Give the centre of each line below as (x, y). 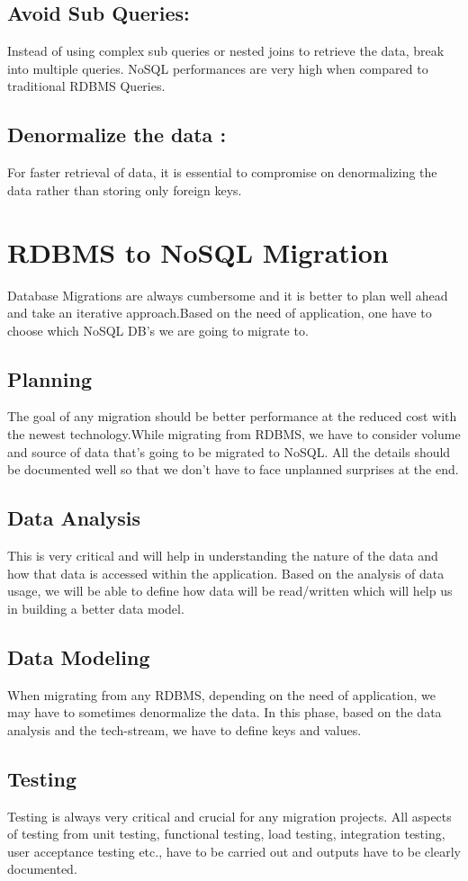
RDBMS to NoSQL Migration (198, 252)
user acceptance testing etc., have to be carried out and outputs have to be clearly (234, 851)
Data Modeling (79, 656)
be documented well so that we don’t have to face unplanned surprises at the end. (233, 469)
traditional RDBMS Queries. (86, 86)
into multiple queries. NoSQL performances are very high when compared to (218, 68)
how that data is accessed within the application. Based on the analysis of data (226, 573)
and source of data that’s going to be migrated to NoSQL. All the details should (229, 451)
